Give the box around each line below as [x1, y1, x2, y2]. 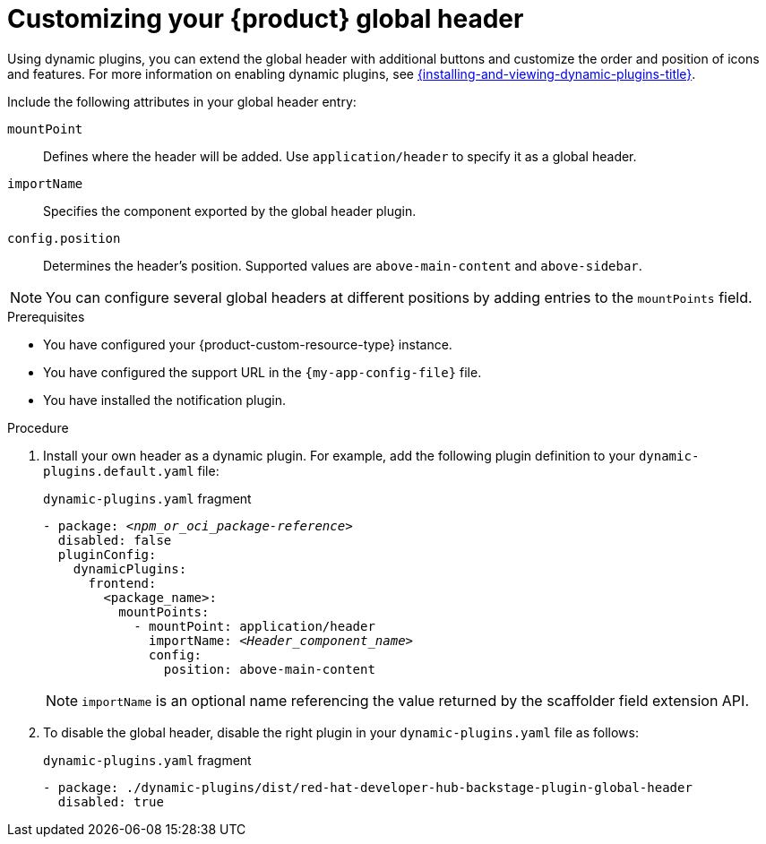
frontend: [88, 575, 157, 590]
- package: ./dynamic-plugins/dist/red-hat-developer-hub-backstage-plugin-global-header [43, 779, 693, 795]
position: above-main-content [163, 661, 375, 676]
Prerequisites [7, 308, 85, 324]
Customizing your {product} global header [7, 4, 524, 34]
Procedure [7, 419, 69, 435]
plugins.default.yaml [43, 463, 194, 478]
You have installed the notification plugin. [43, 392, 286, 408]
